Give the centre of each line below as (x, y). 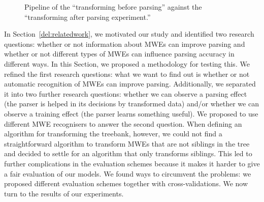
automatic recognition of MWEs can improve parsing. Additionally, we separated (130, 84)
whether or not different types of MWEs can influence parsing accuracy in (119, 54)
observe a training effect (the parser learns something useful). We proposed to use (131, 113)
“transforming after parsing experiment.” (88, 17)
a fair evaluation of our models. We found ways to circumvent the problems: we (128, 173)
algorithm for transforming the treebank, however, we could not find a (113, 134)
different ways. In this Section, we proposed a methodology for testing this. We (127, 63)
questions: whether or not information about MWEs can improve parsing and (125, 44)
